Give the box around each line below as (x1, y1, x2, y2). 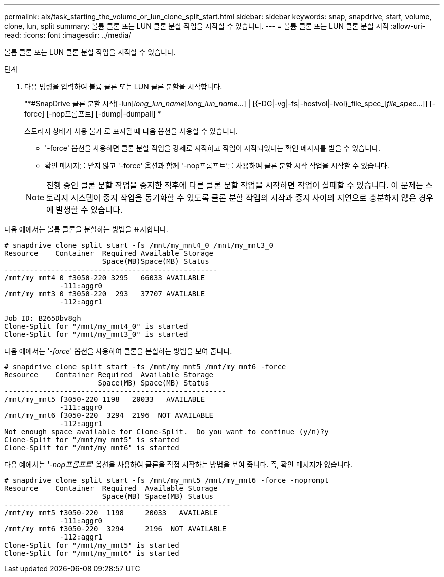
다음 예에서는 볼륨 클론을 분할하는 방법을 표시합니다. (4, 225, 168, 234)
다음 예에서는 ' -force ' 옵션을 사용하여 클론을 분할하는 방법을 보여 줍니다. (4, 347, 232, 355)
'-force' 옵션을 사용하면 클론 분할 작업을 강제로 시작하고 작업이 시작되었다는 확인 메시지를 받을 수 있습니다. (45, 144, 380, 152)
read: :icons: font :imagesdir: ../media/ (4, 31, 131, 40)
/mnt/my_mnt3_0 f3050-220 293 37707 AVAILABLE (4, 290, 205, 298)
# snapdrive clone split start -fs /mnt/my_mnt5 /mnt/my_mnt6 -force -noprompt (4, 476, 329, 484)
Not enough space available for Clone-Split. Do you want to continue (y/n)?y (4, 428, 329, 436)
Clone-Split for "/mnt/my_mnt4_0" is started (4, 322, 188, 330)
